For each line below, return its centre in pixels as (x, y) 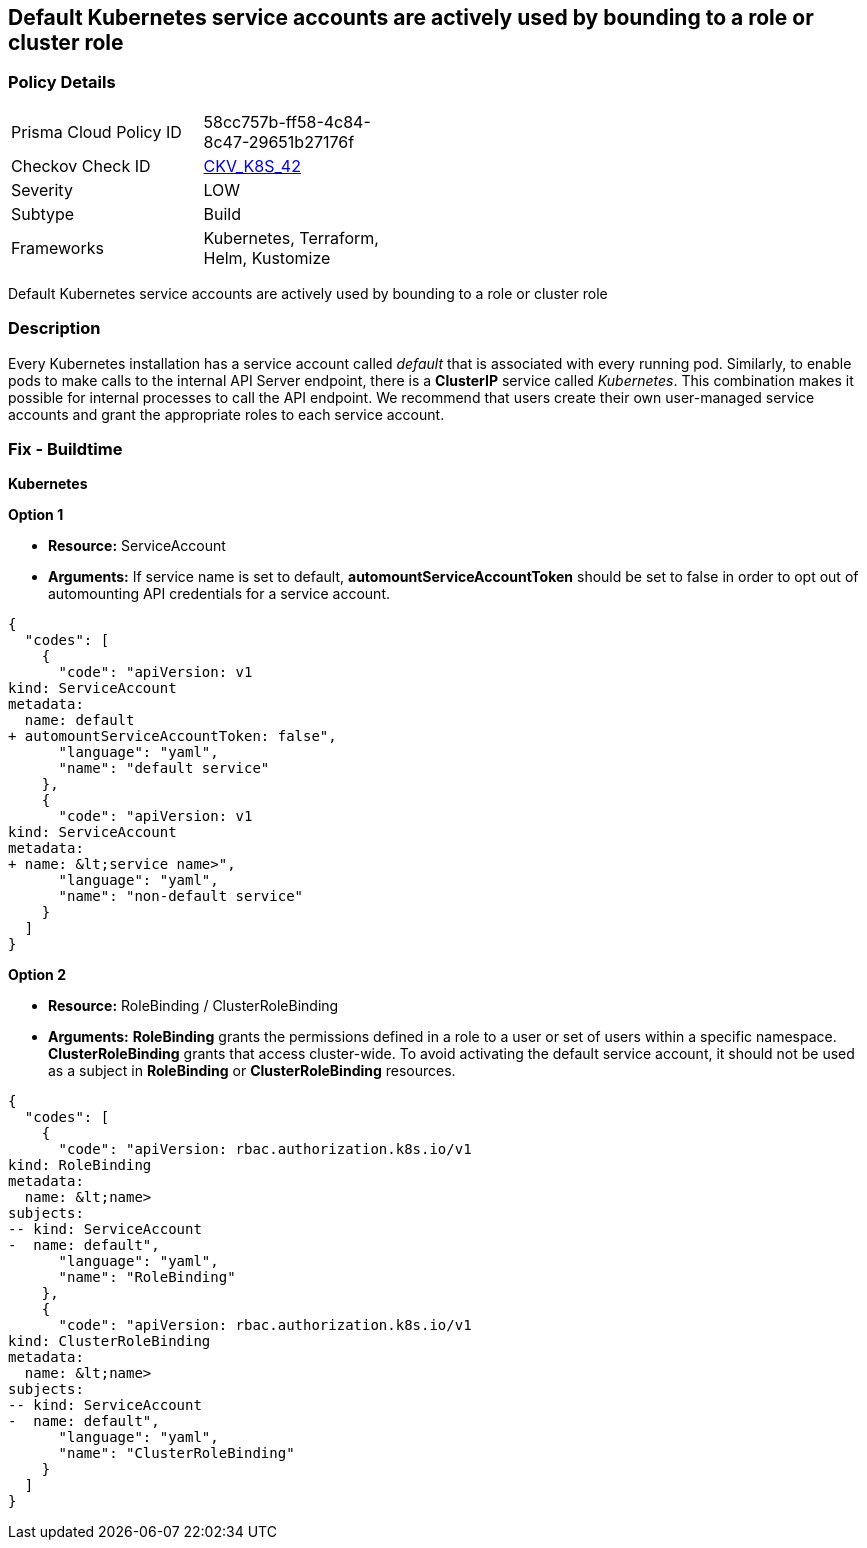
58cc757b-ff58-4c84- (287, 121)
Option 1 (36, 515)
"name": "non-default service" (181, 896)
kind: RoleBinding (80, 1165)
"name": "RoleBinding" (147, 1277)
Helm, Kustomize (267, 257)
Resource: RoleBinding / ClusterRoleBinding (193, 1006)
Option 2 (37, 975)
